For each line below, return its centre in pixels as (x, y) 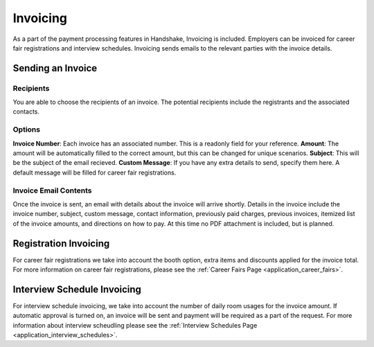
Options (27, 130)
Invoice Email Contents (52, 190)
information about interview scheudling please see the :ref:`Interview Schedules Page (135, 325)
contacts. (26, 112)
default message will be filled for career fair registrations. (95, 172)
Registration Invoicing (61, 243)
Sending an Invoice (55, 68)
